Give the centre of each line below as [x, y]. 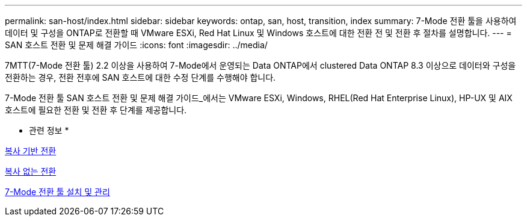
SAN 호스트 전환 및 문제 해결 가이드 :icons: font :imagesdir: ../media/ [136, 45]
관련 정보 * [49, 130]
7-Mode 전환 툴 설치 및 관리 [57, 192]
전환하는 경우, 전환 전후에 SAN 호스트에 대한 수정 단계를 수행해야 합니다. [140, 77]
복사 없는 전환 [31, 171]
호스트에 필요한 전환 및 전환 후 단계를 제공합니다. [96, 110]
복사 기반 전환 [31, 151]
